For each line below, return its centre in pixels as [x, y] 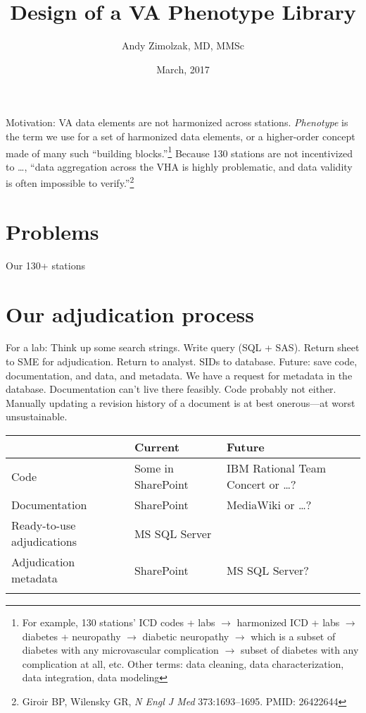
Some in [154, 468]
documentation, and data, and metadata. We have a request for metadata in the [179, 375]
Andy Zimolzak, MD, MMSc [183, 45]
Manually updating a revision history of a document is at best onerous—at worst [181, 402]
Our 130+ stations [45, 265]
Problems [52, 231]
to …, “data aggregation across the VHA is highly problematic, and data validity [179, 166]
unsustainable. [37, 416]
